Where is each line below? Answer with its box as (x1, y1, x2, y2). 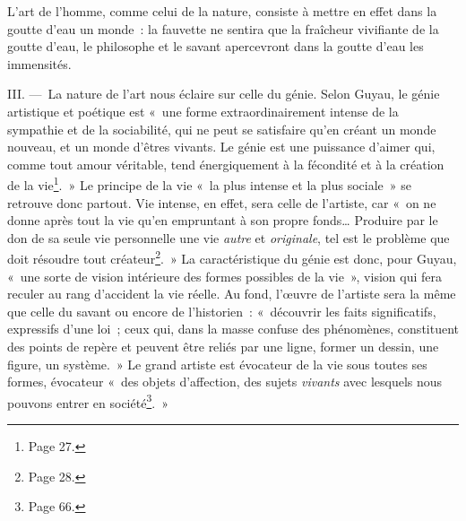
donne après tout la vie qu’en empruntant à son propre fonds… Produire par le (7, 211, 438, 230)
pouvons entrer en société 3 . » (7, 390, 168, 412)
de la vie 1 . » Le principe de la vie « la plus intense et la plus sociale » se (7, 173, 411, 194)
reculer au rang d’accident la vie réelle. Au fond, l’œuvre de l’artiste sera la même (7, 284, 456, 303)
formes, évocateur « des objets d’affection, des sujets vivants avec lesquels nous (7, 372, 443, 391)
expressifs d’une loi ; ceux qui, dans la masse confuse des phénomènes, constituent (7, 319, 459, 338)
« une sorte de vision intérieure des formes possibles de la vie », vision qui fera (7, 266, 442, 285)
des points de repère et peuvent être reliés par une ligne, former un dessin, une (7, 337, 439, 355)
